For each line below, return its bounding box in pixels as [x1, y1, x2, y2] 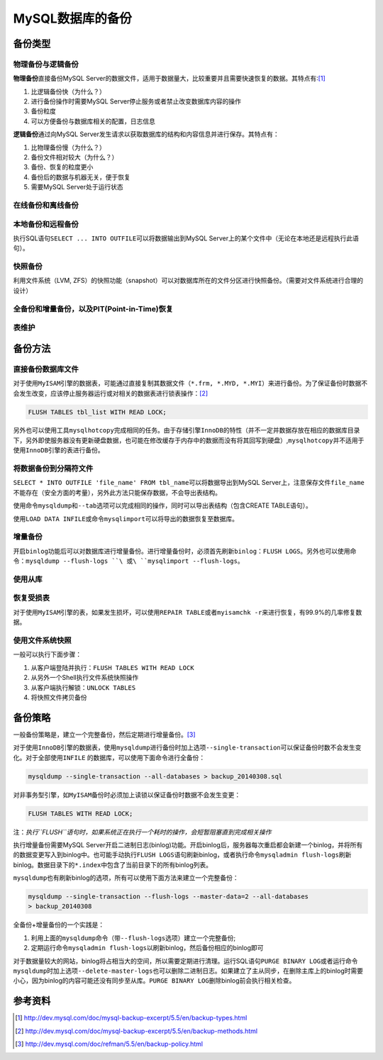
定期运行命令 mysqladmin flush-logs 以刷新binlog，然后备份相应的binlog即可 [30, 944, 264, 952]
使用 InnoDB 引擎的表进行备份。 [13, 446, 104, 454]
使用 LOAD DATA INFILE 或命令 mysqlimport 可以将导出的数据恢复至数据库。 [13, 514, 239, 523]
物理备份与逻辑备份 [13, 59, 79, 69]
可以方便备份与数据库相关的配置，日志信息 [30, 117, 155, 125]
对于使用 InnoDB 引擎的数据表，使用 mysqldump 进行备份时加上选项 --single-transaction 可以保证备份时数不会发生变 [13, 743, 362, 752]
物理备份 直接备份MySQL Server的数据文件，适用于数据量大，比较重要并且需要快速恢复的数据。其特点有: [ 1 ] [13, 74, 326, 83]
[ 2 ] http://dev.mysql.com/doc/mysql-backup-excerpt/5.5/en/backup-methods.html [15, 1027, 258, 1035]
